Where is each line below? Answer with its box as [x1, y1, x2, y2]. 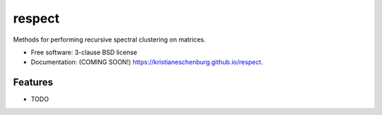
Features [13, 76, 53, 88]
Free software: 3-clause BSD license [30, 48, 137, 56]
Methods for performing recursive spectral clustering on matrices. [13, 35, 206, 44]
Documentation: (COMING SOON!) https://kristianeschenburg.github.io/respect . [30, 58, 263, 66]
